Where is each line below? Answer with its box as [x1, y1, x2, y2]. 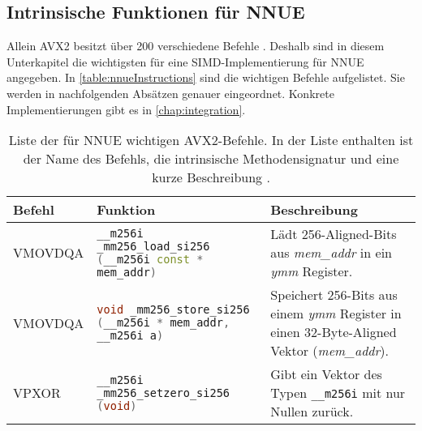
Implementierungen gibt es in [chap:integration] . [6, 100, 246, 117]
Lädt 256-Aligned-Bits [270, 224, 397, 244]
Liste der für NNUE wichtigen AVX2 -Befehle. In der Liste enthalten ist [8, 130, 414, 150]
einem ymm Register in [270, 304, 402, 323]
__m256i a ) [97, 329, 164, 343]
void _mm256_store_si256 [97, 303, 250, 317]
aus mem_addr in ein [270, 243, 392, 262]
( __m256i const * [97, 252, 204, 266]
